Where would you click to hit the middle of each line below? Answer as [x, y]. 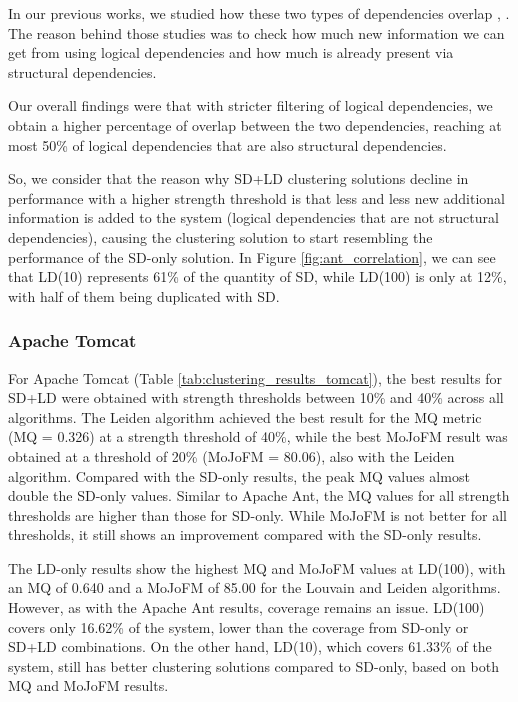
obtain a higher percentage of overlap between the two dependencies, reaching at [255, 124]
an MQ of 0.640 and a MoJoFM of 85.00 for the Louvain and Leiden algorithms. [254, 587]
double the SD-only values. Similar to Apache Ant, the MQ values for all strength [259, 495]
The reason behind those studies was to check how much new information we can [256, 32]
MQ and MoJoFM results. [88, 685]
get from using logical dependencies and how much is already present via [231, 52]
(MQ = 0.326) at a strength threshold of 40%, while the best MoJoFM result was [258, 436]
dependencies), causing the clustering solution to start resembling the [220, 236]
